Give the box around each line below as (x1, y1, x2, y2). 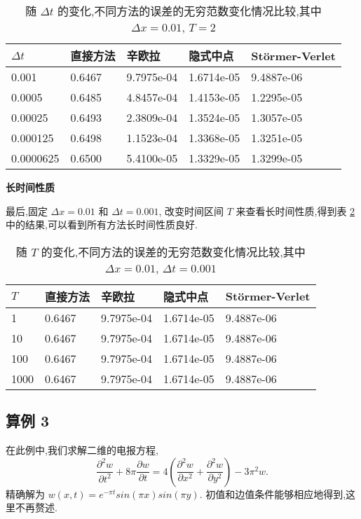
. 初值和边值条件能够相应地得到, (199, 486, 346, 501)
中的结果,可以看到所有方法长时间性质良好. (6, 217, 198, 232)
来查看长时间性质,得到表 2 (236, 203, 355, 218)
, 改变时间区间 (158, 203, 224, 218)
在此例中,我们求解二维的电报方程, (6, 442, 158, 457)
